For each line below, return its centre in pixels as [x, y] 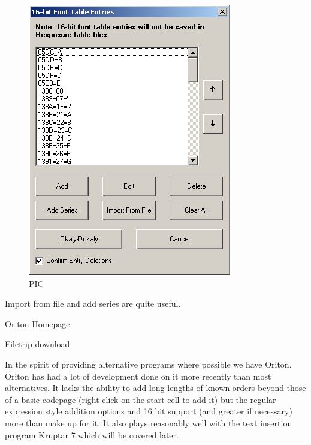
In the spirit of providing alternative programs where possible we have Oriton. [148, 364]
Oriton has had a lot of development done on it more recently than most [138, 376]
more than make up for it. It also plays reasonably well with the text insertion [149, 422]
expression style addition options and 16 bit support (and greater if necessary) [149, 411]
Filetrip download [37, 344]
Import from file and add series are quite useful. [93, 304]
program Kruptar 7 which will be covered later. [92, 434]
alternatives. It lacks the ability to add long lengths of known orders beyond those [155, 388]
